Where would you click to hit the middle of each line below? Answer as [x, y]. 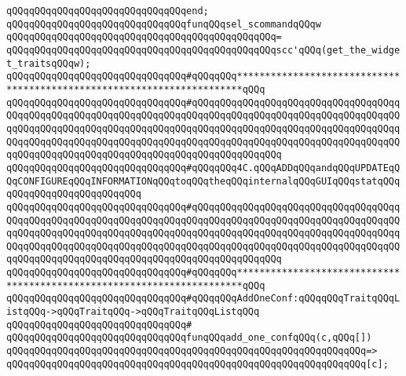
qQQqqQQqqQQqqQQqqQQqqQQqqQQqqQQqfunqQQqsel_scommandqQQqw [164, 24]
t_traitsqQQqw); [49, 63]
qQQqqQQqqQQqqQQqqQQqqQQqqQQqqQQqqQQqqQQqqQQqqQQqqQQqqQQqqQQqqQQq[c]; [198, 364]
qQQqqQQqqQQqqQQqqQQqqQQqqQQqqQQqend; [108, 11]
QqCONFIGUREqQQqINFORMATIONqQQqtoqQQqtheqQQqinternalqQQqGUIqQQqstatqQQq [203, 181]
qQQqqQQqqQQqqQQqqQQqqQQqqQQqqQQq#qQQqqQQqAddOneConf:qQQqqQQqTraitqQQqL [203, 299]
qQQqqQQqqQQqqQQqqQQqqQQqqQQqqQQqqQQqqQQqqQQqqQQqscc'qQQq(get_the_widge [203, 50]
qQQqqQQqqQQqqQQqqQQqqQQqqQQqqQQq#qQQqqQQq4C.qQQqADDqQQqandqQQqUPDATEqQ [203, 168]
